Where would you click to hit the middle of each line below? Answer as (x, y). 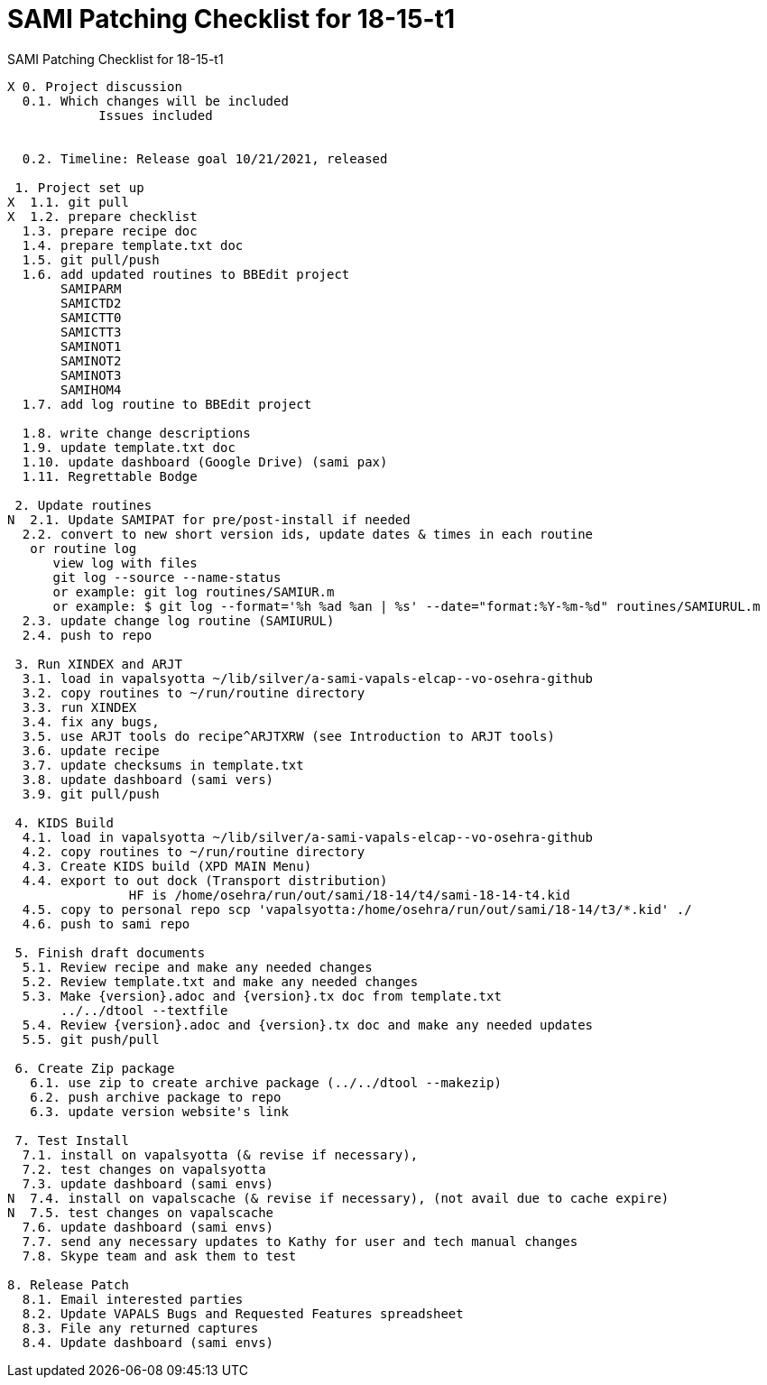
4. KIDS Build (65, 822)
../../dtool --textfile (144, 1010)
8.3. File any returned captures (140, 1328)
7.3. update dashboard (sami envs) (148, 1183)
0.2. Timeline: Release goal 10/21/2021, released (205, 158)
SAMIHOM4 (91, 389)
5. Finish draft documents (110, 952)
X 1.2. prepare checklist (102, 216)
